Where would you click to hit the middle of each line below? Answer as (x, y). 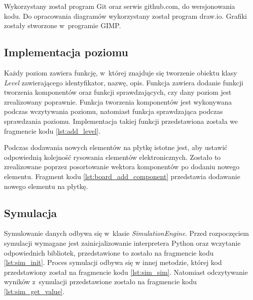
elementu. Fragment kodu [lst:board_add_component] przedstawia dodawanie (122, 176)
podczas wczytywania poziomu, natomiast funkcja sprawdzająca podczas (113, 111)
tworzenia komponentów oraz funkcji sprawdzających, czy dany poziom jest (118, 92)
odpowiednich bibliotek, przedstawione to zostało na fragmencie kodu (109, 252)
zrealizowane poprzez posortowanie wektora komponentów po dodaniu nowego (122, 167)
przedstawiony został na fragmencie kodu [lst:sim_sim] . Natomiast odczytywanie (126, 272)
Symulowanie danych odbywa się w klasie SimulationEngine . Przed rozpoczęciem (126, 233)
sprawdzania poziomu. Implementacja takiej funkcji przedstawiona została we (121, 121)
